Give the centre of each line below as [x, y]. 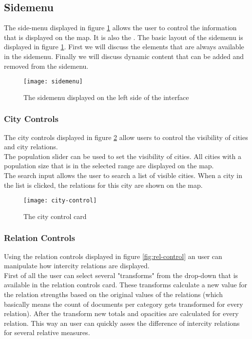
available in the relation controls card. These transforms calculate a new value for [126, 285]
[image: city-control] [60, 201]
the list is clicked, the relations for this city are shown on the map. [103, 185]
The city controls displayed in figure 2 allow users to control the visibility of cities [126, 137]
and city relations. [31, 147]
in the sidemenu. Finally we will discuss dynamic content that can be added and [124, 56]
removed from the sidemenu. [46, 66]
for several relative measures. [47, 332]
